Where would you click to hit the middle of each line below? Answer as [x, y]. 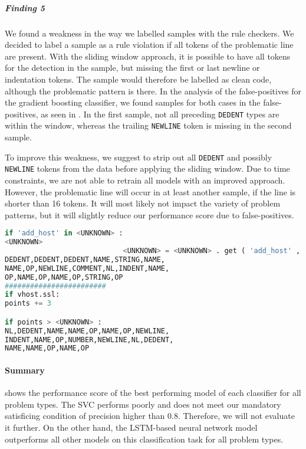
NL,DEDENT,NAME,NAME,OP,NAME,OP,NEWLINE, [87, 331]
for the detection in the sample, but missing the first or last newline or [132, 68]
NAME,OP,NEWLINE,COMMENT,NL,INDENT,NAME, [87, 268]
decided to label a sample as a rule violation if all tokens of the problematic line [149, 45]
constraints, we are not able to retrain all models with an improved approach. [145, 180]
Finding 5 [25, 7]
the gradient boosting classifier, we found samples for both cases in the [133, 102]
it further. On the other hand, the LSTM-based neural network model [131, 427]
